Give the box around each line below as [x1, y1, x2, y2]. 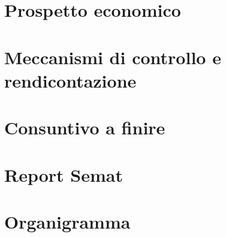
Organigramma [4, 209, 131, 233]
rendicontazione [4, 68, 137, 92]
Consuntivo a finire [4, 115, 165, 140]
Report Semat [4, 162, 123, 187]
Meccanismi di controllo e [4, 44, 221, 69]
